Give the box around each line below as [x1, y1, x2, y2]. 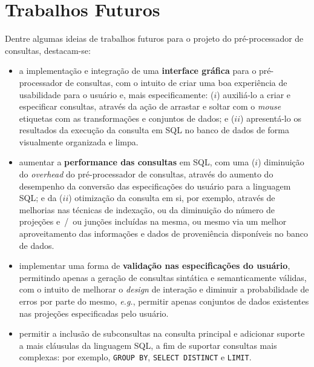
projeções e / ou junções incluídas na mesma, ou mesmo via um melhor [19, 215, 287, 228]
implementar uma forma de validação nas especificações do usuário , [19, 259, 290, 272]
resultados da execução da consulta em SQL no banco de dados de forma [19, 124, 290, 136]
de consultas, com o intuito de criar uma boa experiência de [65, 76, 287, 88]
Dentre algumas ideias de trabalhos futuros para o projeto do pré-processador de [5, 32, 304, 45]
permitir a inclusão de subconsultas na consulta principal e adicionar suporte [19, 327, 305, 340]
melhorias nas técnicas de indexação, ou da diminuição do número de [19, 203, 275, 216]
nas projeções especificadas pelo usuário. [19, 306, 169, 319]
